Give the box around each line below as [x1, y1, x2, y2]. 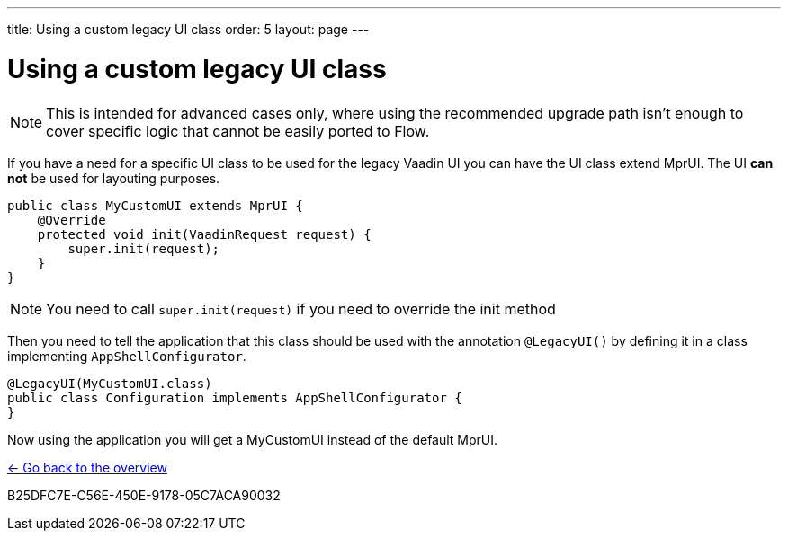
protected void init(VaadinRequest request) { [37, 226, 372, 242]
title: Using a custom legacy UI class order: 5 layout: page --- [7, 22, 370, 37]
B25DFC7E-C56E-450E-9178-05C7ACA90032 [7, 487, 281, 503]
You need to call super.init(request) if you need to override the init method [46, 299, 556, 318]
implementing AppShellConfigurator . [7, 348, 246, 364]
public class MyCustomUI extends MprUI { [7, 198, 303, 213]
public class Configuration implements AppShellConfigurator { [7, 390, 462, 405]
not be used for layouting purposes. [7, 170, 220, 186]
